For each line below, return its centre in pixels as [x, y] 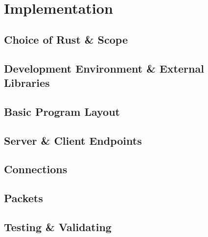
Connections [36, 169]
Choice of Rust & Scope [66, 39]
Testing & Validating [58, 226]
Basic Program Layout [62, 111]
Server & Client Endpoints [73, 140]
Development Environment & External [104, 68]
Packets [23, 198]
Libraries [27, 82]
